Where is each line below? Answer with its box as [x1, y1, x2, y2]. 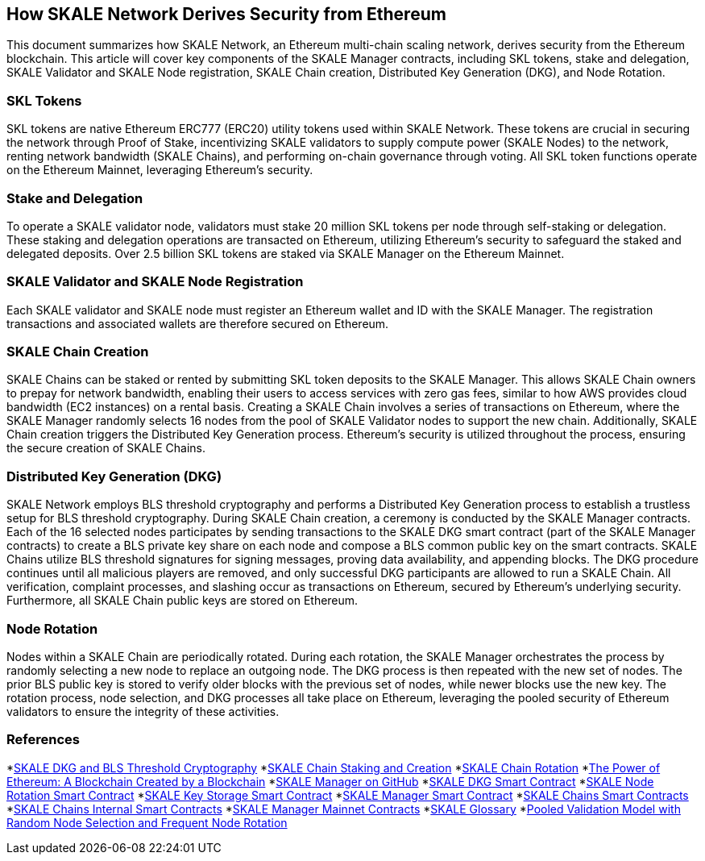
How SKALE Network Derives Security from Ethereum [6, 4, 446, 24]
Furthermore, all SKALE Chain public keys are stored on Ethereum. [6, 593, 359, 608]
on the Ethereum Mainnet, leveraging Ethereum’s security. [6, 163, 313, 177]
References [6, 731, 80, 748]
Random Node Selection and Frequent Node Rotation [6, 815, 288, 830]
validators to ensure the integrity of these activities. [6, 704, 280, 718]
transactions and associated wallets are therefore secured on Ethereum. [6, 316, 389, 331]
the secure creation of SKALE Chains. [6, 441, 205, 455]
